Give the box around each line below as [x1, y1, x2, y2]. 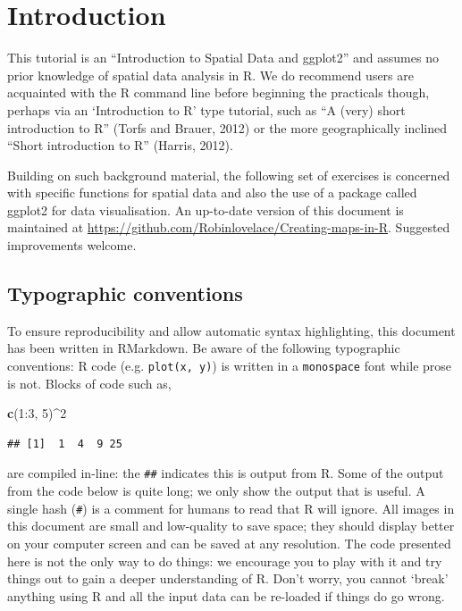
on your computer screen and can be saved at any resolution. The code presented [7, 533, 451, 552]
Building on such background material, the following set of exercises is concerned [7, 165, 450, 184]
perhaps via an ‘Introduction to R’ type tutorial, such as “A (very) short [7, 100, 406, 119]
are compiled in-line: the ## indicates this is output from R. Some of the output [7, 464, 444, 482]
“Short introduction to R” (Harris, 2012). [7, 136, 233, 155]
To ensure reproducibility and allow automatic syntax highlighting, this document [7, 321, 456, 339]
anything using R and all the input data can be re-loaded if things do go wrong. [7, 586, 445, 605]
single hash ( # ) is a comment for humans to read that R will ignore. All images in [7, 498, 455, 517]
